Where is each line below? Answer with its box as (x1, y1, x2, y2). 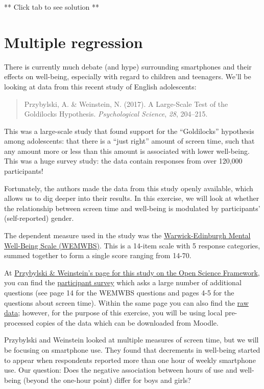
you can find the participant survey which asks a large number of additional (4, 277, 242, 288)
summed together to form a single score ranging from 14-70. (4, 250, 191, 261)
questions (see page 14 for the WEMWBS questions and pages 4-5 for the (4, 287, 234, 298)
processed (4, 317, 34, 328)
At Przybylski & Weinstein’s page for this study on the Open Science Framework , (4, 267, 260, 278)
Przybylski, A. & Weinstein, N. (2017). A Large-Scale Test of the (24, 98, 228, 109)
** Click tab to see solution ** (4, 2, 100, 12)
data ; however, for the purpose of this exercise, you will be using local (4, 307, 223, 318)
